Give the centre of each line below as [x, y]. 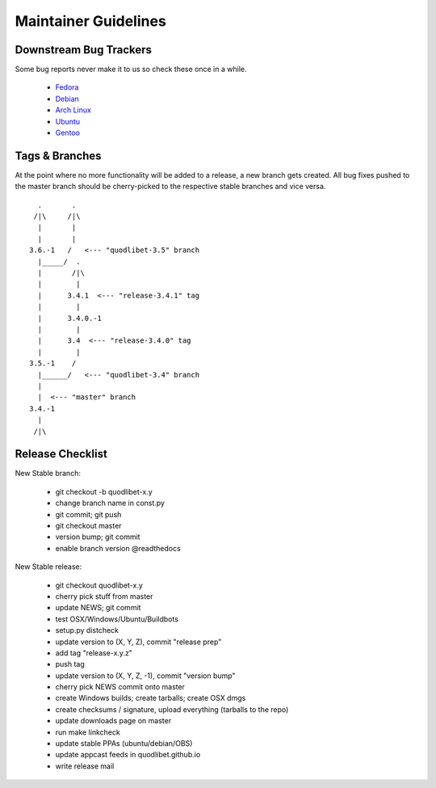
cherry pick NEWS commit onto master [120, 687]
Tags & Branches [58, 156]
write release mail [85, 766]
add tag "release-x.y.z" [94, 653]
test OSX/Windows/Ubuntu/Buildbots [117, 619]
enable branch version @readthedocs [118, 548]
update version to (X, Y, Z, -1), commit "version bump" [145, 676]
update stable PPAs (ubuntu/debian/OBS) [124, 744]
